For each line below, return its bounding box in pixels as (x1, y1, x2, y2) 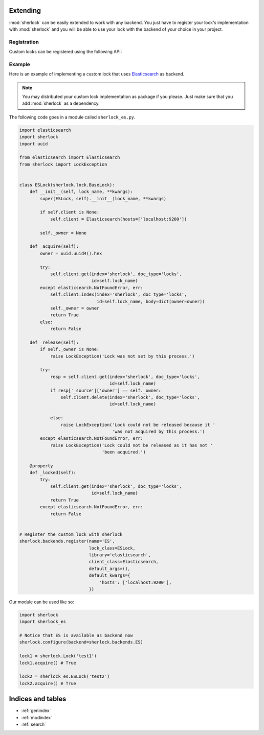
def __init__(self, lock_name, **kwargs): (29, 189, 133, 194)
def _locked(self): (29, 470, 77, 475)
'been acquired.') (102, 450, 146, 455)
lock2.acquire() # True (19, 681, 77, 686)
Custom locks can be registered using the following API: (9, 49, 122, 55)
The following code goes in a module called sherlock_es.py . (9, 114, 135, 120)
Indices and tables (9, 695, 66, 703)
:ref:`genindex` (21, 708, 51, 713)
